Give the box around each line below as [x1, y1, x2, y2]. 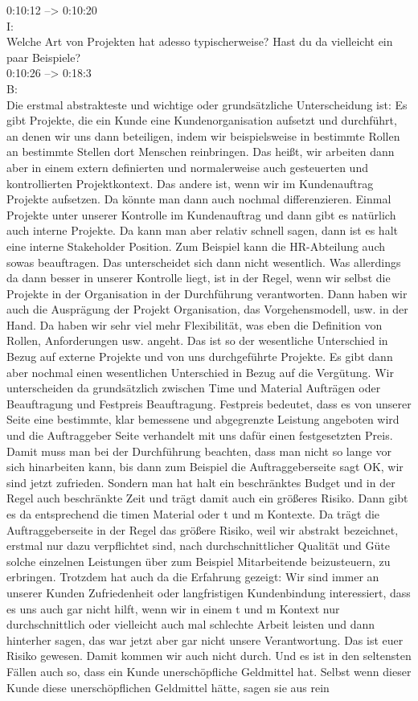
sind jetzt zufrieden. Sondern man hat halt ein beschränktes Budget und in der [6, 473, 395, 490]
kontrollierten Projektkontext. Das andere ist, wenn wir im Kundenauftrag [6, 174, 374, 191]
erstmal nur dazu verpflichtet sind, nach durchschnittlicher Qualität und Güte [6, 537, 390, 554]
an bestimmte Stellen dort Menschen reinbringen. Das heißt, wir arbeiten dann [6, 143, 395, 160]
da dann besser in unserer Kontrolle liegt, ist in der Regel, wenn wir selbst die [6, 269, 391, 286]
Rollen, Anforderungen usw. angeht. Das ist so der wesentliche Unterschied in [6, 332, 388, 349]
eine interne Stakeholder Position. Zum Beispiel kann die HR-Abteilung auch [6, 237, 386, 254]
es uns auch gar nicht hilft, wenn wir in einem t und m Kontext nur [6, 600, 340, 617]
